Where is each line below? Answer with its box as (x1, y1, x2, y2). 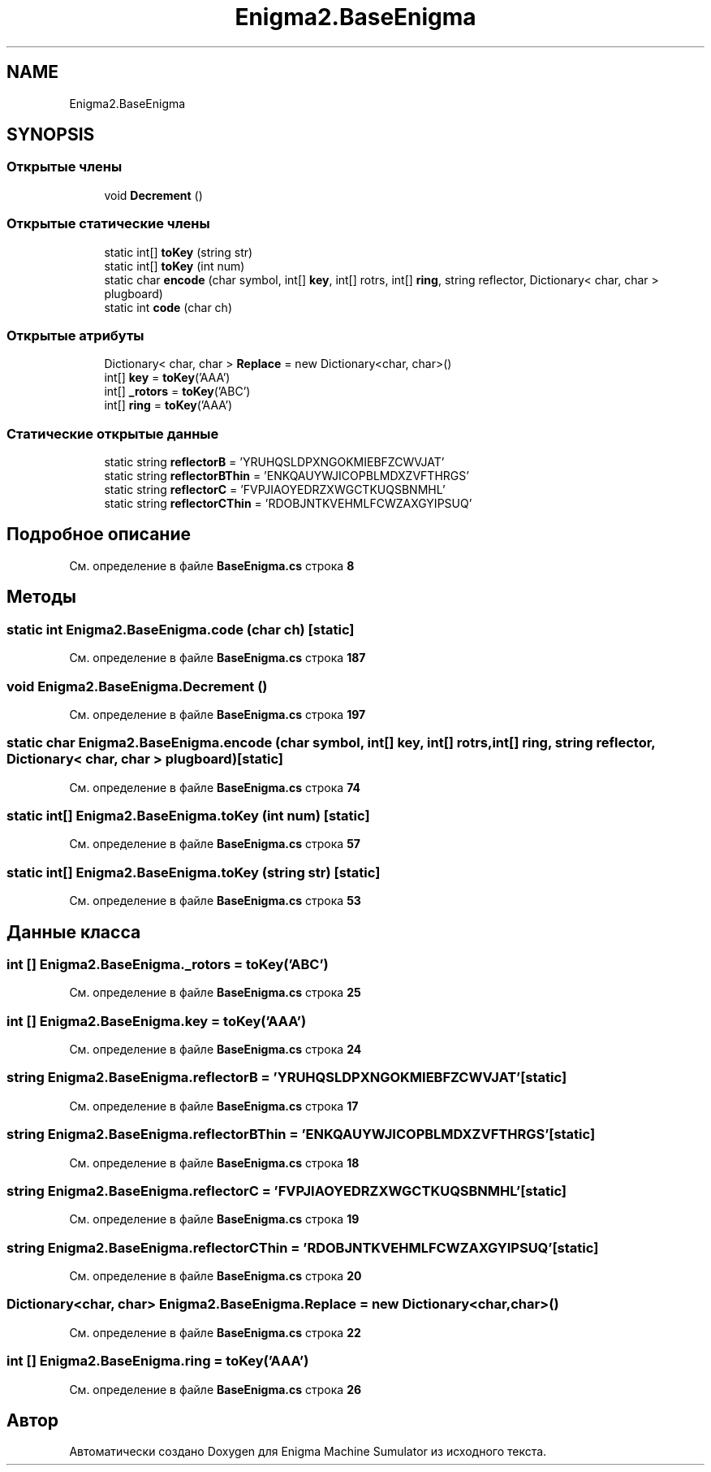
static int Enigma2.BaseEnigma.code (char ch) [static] (6, 621, 355, 638)
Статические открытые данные (6, 425, 219, 442)
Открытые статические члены (6, 215, 210, 232)
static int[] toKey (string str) (104, 245, 253, 259)
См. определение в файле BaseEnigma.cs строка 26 (69, 1382, 362, 1396)
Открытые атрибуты (6, 327, 144, 344)
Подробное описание (6, 524, 191, 545)
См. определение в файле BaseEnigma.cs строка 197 (69, 707, 366, 721)
